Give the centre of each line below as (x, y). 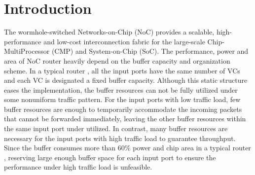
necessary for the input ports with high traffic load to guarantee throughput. (120, 138)
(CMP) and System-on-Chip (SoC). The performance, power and (150, 51)
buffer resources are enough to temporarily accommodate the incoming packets (123, 109)
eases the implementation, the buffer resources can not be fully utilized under (121, 89)
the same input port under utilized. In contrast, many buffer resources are (116, 128)
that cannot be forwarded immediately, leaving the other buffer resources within (125, 119)
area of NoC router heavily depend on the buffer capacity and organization (117, 60)
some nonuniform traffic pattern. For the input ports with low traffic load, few (122, 99)
